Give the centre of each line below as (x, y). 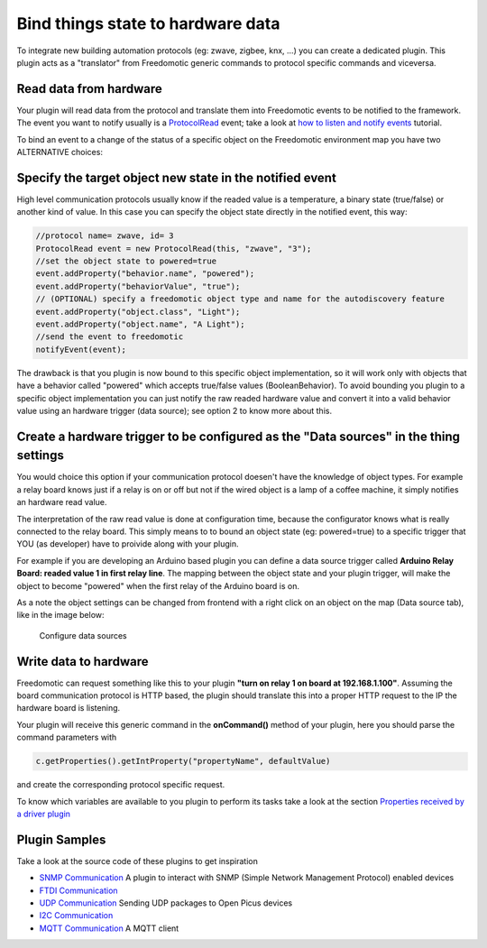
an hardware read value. (62, 502)
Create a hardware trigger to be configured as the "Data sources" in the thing (238, 436)
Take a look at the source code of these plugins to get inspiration (138, 861)
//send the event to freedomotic (110, 337)
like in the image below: (60, 615)
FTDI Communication (78, 890)
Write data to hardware (83, 662)
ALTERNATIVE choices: (60, 152)
